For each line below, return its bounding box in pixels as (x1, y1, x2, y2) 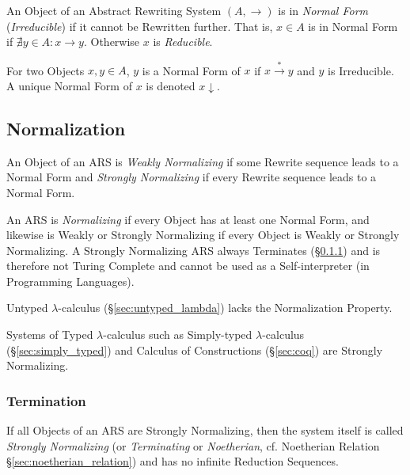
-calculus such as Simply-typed (103, 326, 252, 343)
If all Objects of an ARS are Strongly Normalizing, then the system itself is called (6, 422, 404, 439)
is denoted (146, 77, 196, 93)
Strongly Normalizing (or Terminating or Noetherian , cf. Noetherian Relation (6, 437, 380, 454)
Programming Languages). (6, 272, 135, 289)
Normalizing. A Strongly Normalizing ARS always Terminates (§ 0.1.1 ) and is (6, 241, 381, 258)
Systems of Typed (6, 326, 93, 343)
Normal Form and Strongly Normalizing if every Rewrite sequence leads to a (6, 169, 377, 185)
